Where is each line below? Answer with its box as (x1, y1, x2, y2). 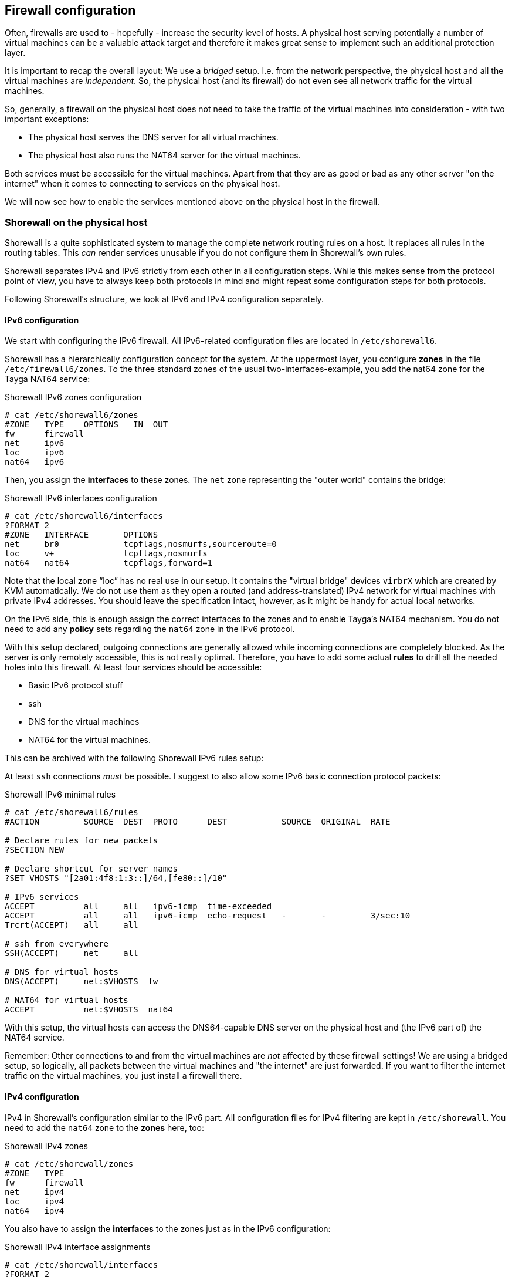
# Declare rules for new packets (5, 836, 158, 846)
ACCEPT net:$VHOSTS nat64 (5, 1005, 173, 1015)
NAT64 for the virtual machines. (28, 735, 151, 745)
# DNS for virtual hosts (5, 967, 118, 977)
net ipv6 (5, 438, 65, 448)
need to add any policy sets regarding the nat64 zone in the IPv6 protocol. (5, 624, 295, 634)
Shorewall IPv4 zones (5, 1140, 88, 1151)
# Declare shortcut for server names (5, 864, 178, 874)
